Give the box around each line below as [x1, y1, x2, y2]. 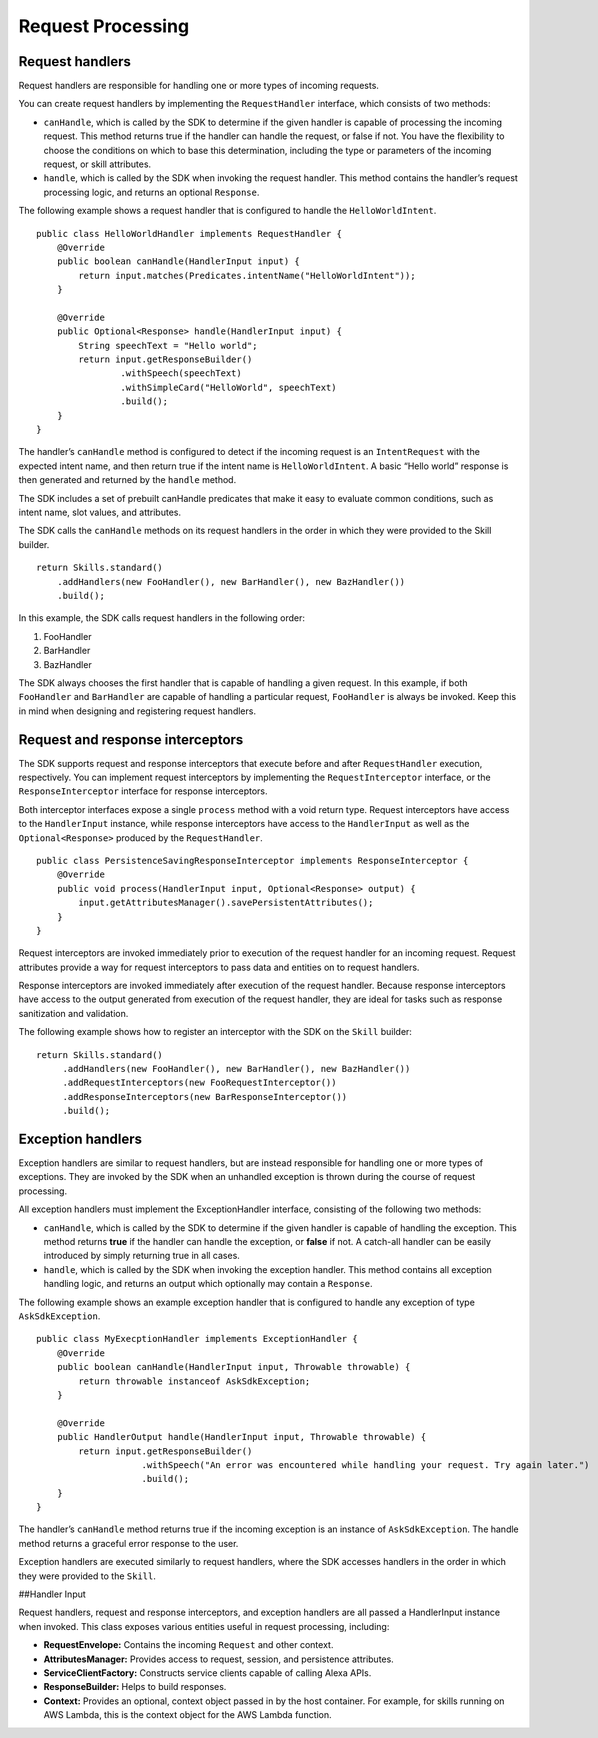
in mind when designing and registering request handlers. [18, 705, 257, 717]
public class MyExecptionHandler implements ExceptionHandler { [36, 1333, 359, 1345]
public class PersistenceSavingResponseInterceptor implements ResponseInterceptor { [36, 855, 469, 866]
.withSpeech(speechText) [120, 368, 242, 379]
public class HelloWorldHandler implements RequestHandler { [36, 228, 342, 239]
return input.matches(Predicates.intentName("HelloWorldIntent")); [78, 270, 416, 281]
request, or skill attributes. [43, 158, 152, 170]
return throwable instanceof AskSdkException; [78, 1375, 311, 1387]
